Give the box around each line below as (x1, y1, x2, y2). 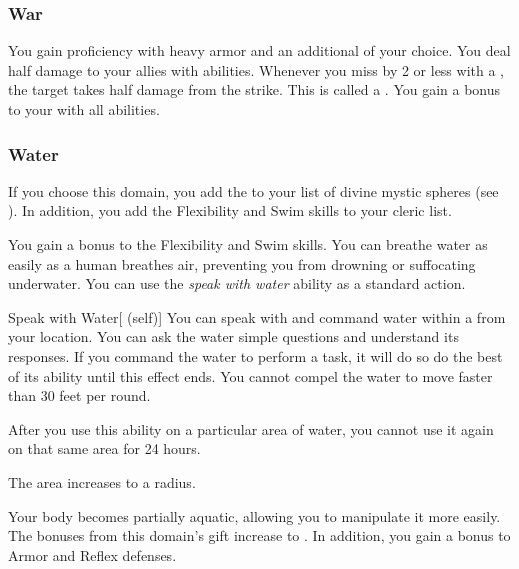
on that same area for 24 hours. (8, 438, 201, 459)
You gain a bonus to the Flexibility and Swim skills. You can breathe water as (8, 234, 488, 254)
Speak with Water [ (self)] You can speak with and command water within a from (8, 306, 506, 327)
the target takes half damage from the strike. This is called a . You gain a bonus (8, 79, 501, 100)
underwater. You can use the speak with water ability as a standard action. (8, 273, 466, 294)
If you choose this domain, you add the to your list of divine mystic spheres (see (8, 180, 499, 201)
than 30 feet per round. (8, 385, 151, 406)
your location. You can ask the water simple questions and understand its (8, 326, 459, 347)
